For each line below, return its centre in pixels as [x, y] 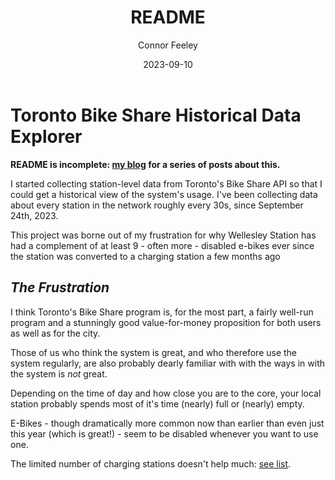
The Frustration [60, 287]
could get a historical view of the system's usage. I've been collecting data [164, 194]
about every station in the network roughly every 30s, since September [157, 205]
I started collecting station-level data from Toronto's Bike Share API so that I [166, 183]
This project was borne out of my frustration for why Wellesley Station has [163, 235]
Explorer [46, 136]
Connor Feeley [168, 45]
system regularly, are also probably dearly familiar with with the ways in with [168, 363]
